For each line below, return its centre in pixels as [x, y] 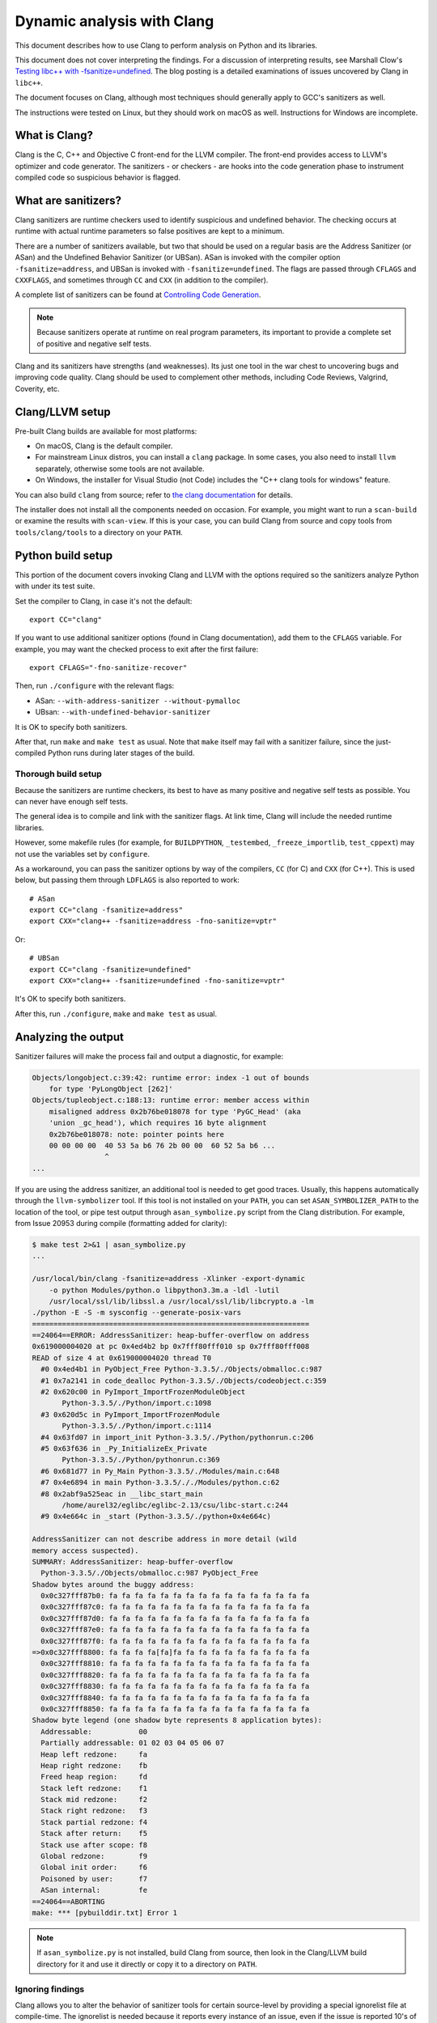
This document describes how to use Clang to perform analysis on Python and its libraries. [166, 45]
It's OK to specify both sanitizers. [70, 999]
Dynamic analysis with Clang [115, 21]
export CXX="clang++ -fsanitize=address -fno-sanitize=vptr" [153, 921]
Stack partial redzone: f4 [94, 1822]
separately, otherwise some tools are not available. [120, 469]
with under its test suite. [55, 586]
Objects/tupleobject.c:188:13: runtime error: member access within [171, 1100]
